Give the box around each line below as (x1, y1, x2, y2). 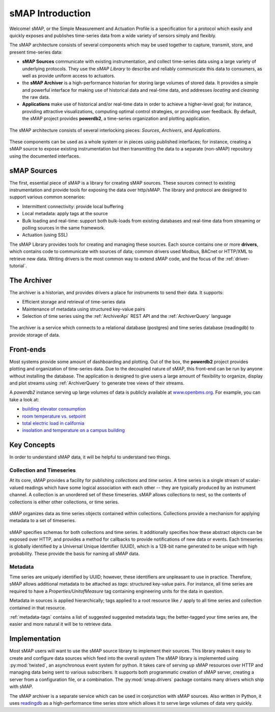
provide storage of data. (9, 332, 61, 338)
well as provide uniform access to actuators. (22, 72, 116, 79)
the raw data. (22, 94, 50, 100)
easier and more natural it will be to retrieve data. (9, 621, 113, 627)
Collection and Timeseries (9, 467, 76, 474)
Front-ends (9, 345, 46, 354)
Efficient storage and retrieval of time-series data (22, 299, 126, 305)
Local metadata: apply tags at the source (22, 211, 108, 217)
